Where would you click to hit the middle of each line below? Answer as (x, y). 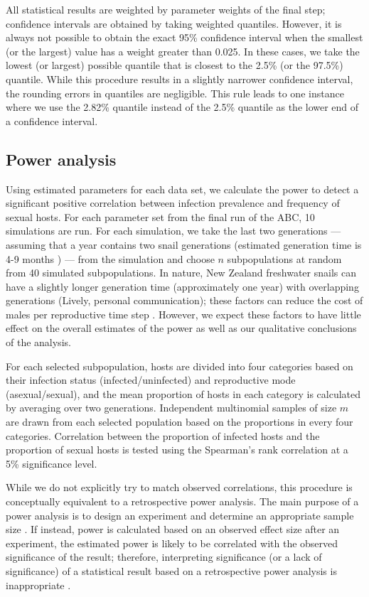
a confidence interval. (52, 120)
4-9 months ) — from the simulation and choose (110, 258)
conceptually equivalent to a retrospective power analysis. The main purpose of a (182, 501)
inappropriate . (38, 585)
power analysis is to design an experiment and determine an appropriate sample (180, 515)
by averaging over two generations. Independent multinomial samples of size (171, 408)
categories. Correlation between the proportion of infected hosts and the (163, 435)
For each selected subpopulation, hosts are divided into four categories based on (180, 366)
